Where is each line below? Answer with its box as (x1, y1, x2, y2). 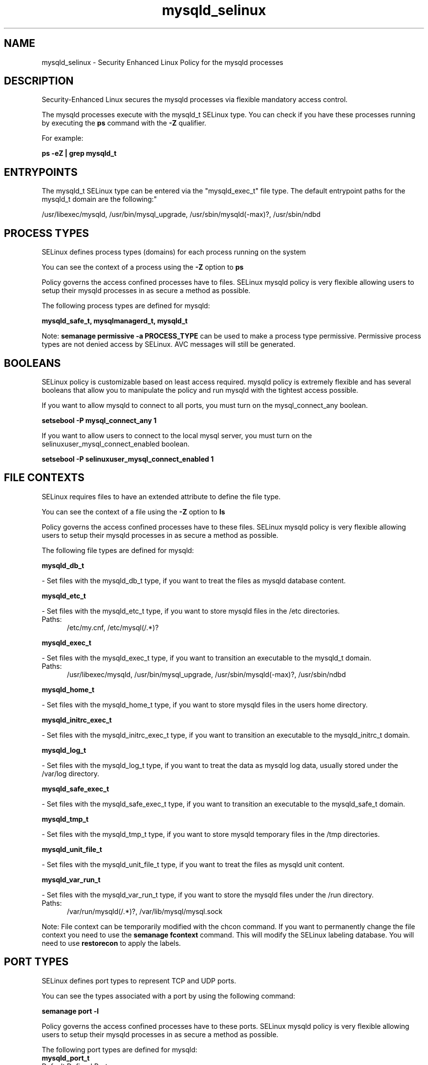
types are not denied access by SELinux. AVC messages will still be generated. (42, 340, 296, 349)
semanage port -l (42, 1006, 99, 1015)
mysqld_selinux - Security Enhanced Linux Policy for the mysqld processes (42, 58, 283, 66)
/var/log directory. (42, 769, 100, 778)
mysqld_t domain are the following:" (42, 195, 157, 204)
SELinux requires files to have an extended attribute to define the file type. (42, 492, 281, 501)
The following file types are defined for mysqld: (42, 546, 194, 554)
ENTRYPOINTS (4, 166, 78, 178)
